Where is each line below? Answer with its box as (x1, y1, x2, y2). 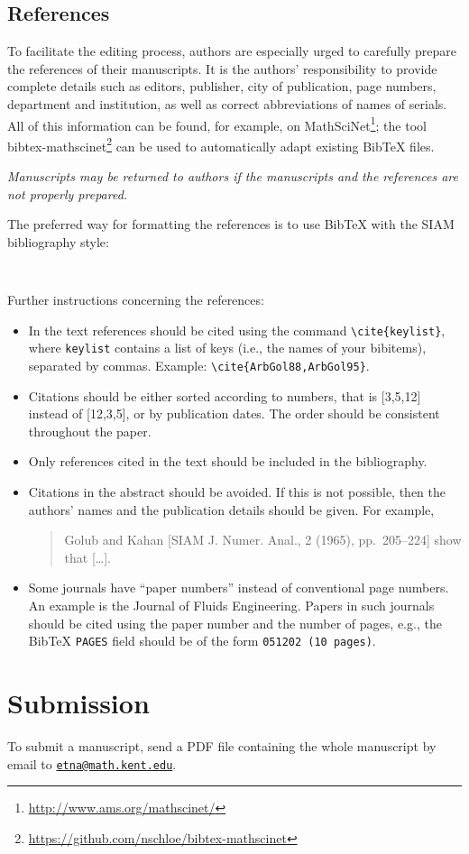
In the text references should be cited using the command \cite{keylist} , (28, 320, 446, 339)
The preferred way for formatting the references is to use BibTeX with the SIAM (7, 215, 455, 234)
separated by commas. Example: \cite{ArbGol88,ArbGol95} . (28, 356, 370, 375)
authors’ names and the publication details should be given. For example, (28, 500, 435, 519)
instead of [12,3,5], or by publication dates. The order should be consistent (28, 404, 440, 423)
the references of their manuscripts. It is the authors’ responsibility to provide (7, 59, 437, 78)
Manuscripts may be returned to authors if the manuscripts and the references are (7, 167, 458, 186)
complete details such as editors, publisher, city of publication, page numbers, (7, 77, 437, 96)
